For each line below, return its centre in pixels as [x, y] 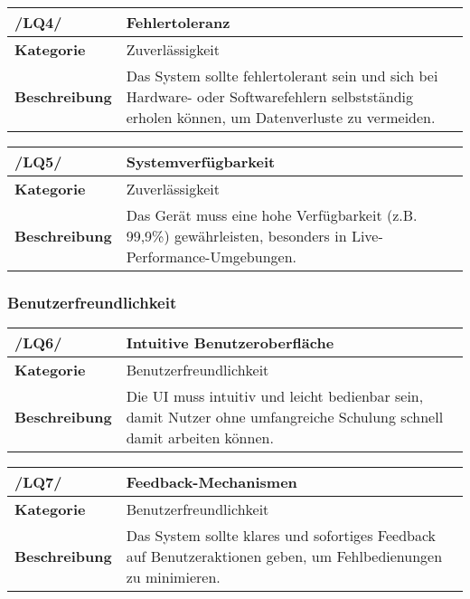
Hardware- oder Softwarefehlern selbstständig [270, 96]
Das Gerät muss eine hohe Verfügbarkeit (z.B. [272, 215]
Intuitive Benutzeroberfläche [230, 343]
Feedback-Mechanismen [211, 482]
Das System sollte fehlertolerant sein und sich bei [282, 76]
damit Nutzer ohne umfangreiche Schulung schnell [285, 417]
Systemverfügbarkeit [201, 162]
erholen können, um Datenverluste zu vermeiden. [281, 117]
